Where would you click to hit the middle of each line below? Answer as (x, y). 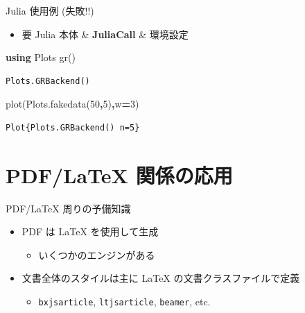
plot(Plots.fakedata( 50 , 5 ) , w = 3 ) (72, 104)
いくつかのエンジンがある (97, 254)
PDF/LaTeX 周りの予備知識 (68, 208)
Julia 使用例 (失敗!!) (50, 10)
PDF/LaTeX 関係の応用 (119, 175)
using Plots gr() (41, 57)
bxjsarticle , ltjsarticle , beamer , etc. (124, 302)
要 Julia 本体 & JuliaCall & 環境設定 (105, 34)
